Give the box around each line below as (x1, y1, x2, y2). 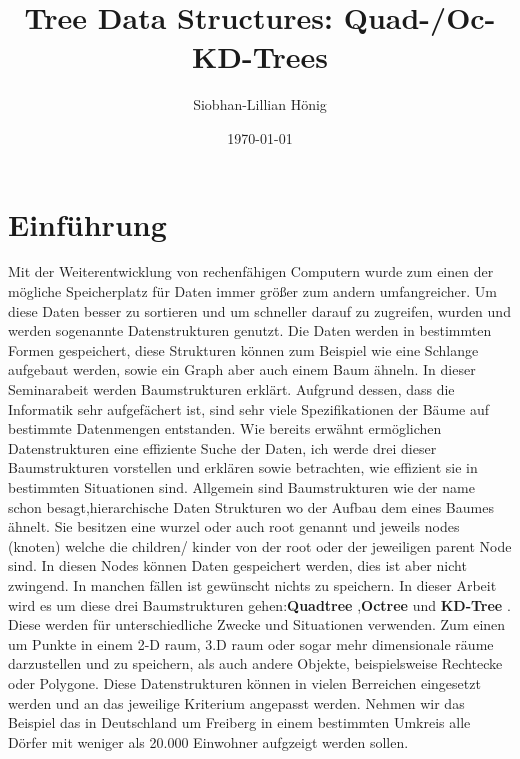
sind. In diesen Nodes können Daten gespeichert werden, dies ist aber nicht (8, 555, 467, 576)
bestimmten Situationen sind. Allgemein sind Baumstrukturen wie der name (8, 476, 475, 497)
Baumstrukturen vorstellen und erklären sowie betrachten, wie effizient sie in (8, 457, 478, 478)
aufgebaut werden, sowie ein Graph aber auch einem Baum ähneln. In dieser (8, 359, 476, 380)
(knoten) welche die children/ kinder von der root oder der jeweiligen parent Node (8, 535, 512, 556)
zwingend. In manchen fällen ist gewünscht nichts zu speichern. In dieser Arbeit (8, 574, 497, 595)
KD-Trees (192, 36, 328, 77)
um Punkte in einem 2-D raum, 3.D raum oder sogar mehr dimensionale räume (8, 633, 494, 654)
